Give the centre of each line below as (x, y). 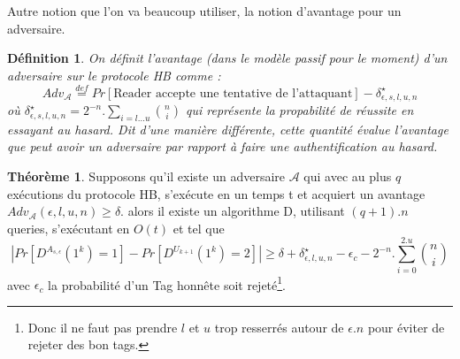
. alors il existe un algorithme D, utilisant (233, 211)
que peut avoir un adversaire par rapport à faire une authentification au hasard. (222, 146)
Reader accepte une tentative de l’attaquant (233, 93)
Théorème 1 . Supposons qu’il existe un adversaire (146, 176)
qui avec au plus (348, 176)
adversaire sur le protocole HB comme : (114, 75)
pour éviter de (406, 327)
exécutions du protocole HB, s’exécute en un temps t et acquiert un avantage (216, 193)
